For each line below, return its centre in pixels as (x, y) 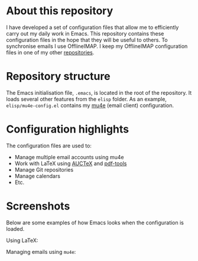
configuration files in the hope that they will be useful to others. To (87, 40)
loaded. (15, 228)
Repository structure (58, 77)
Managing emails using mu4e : (41, 252)
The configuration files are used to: (49, 146)
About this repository (60, 11)
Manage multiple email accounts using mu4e (69, 157)
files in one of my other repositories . (50, 52)
